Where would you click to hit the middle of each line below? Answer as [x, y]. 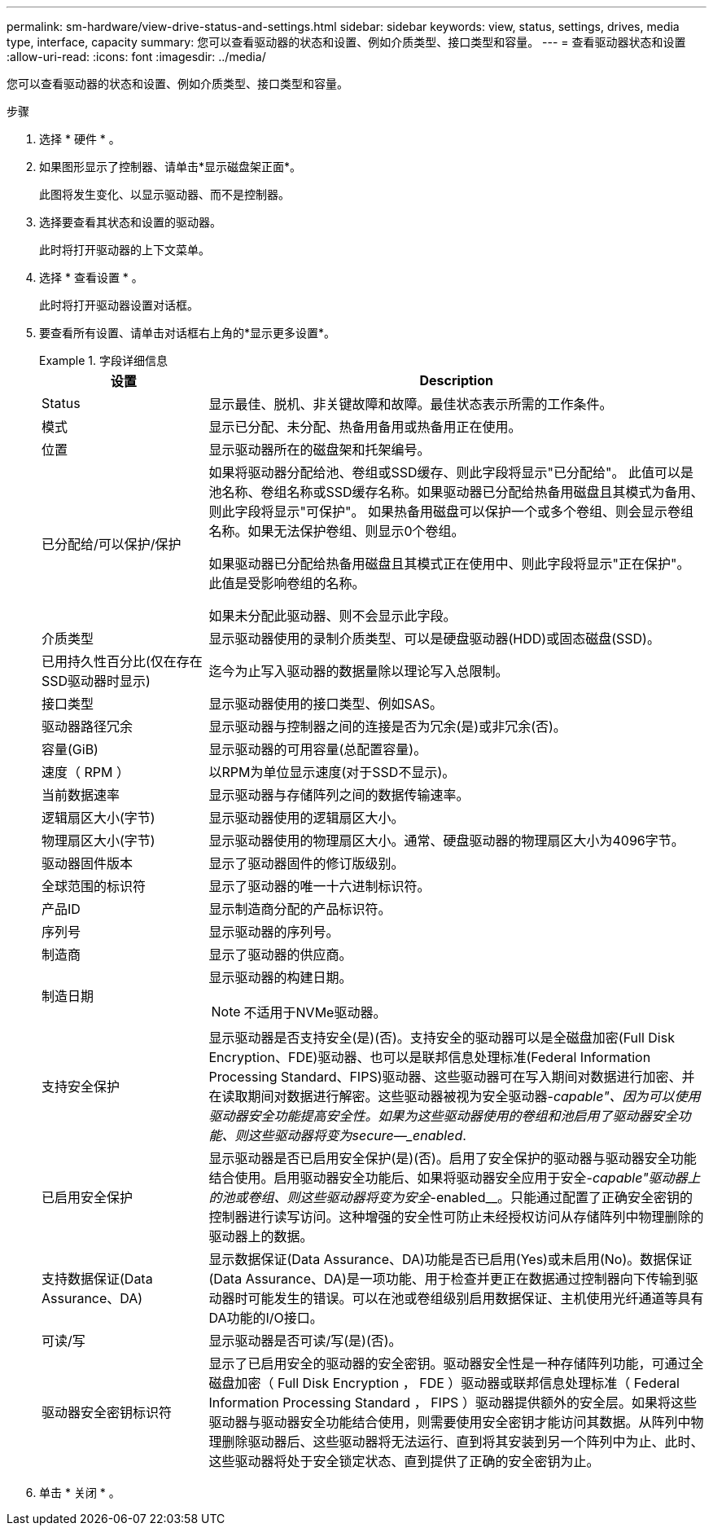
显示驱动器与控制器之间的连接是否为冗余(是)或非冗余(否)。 [387, 726]
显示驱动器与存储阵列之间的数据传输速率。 [339, 795]
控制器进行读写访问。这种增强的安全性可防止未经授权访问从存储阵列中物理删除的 [456, 1217]
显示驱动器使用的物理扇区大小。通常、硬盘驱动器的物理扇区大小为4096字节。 [446, 841]
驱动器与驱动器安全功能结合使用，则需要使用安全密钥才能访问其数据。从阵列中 [450, 1422]
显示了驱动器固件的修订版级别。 [306, 863]
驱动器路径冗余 [87, 726]
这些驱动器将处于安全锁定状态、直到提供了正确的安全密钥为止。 [404, 1461]
